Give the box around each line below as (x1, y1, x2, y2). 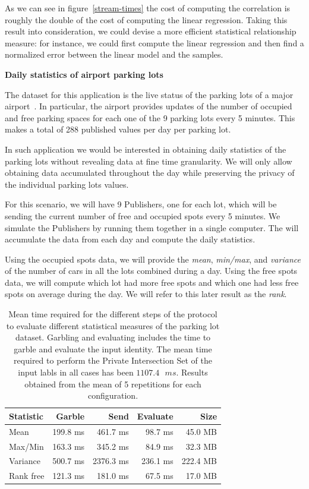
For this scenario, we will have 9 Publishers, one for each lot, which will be (5, 198, 277, 210)
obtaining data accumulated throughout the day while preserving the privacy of (5, 166, 295, 179)
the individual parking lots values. (5, 178, 129, 190)
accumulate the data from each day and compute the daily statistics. (5, 233, 256, 245)
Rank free (9, 469, 45, 482)
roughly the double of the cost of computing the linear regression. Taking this (5, 13, 288, 26)
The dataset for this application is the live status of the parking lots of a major (5, 88, 294, 100)
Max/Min (9, 440, 44, 452)
